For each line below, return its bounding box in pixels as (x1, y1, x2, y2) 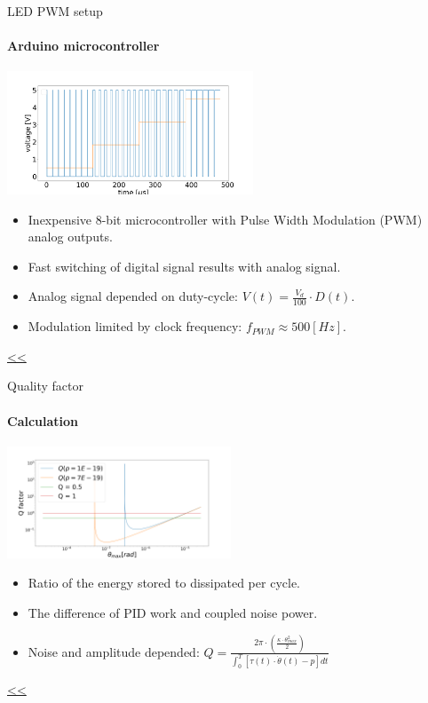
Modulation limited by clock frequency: (28, 317, 242, 336)
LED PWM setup (7, 2, 103, 20)
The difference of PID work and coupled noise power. (28, 603, 318, 621)
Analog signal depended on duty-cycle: (28, 287, 238, 305)
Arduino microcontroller (7, 36, 160, 55)
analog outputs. (28, 227, 113, 246)
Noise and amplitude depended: (28, 642, 200, 660)
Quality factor (7, 376, 84, 395)
